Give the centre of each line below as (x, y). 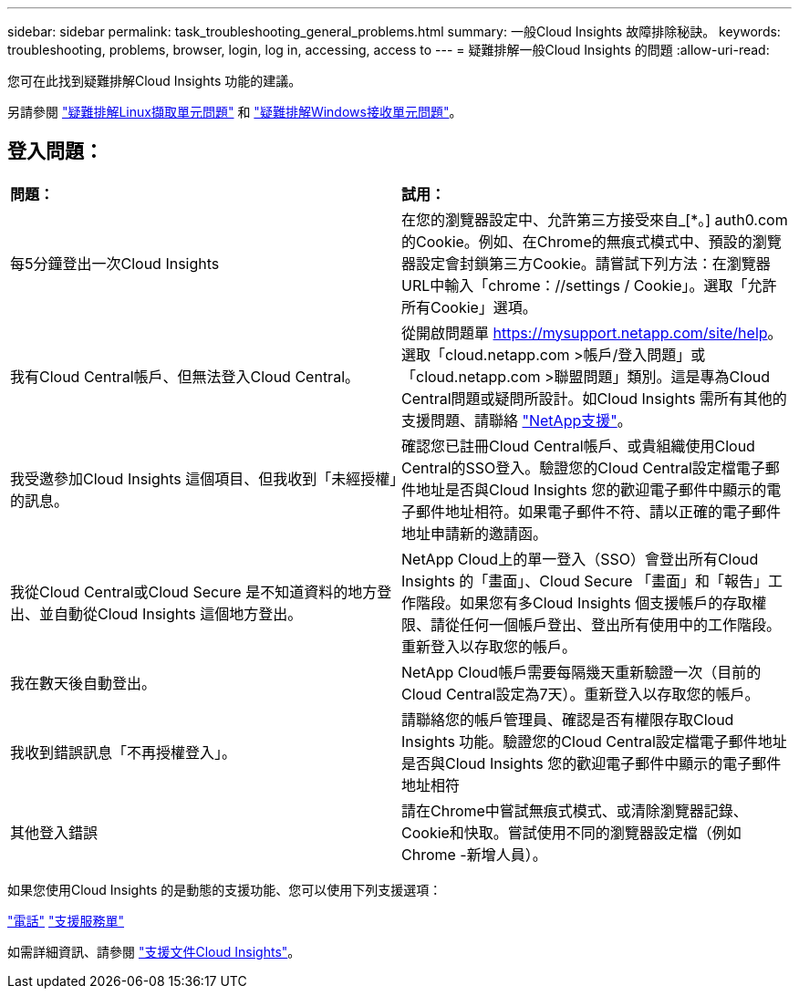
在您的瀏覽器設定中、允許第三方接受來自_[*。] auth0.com (595, 219)
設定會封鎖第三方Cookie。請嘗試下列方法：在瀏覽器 (593, 263)
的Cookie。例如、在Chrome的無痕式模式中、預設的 (577, 241)
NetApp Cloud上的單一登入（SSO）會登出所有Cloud (580, 559)
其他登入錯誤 (54, 832)
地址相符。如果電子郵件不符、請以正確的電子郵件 (613, 511)
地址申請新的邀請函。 (475, 533)
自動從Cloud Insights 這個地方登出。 (178, 613)
